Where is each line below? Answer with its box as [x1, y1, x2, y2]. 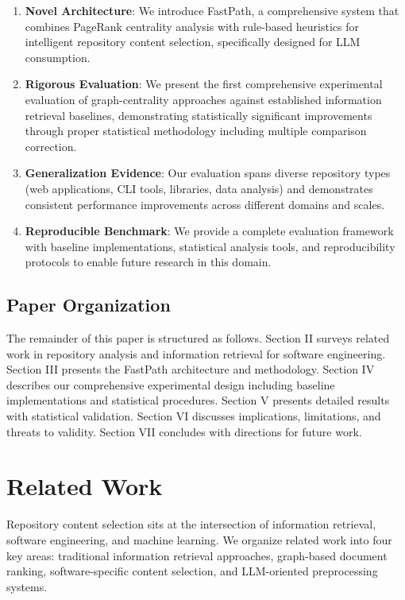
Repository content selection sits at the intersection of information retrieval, [6, 516, 376, 532]
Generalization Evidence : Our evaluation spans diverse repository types [25, 165, 391, 181]
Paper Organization [6, 292, 171, 317]
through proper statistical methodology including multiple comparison [25, 122, 367, 139]
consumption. [25, 48, 91, 65]
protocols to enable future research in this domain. [25, 254, 272, 270]
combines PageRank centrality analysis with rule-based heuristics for [25, 17, 360, 34]
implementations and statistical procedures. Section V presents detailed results [6, 392, 390, 408]
